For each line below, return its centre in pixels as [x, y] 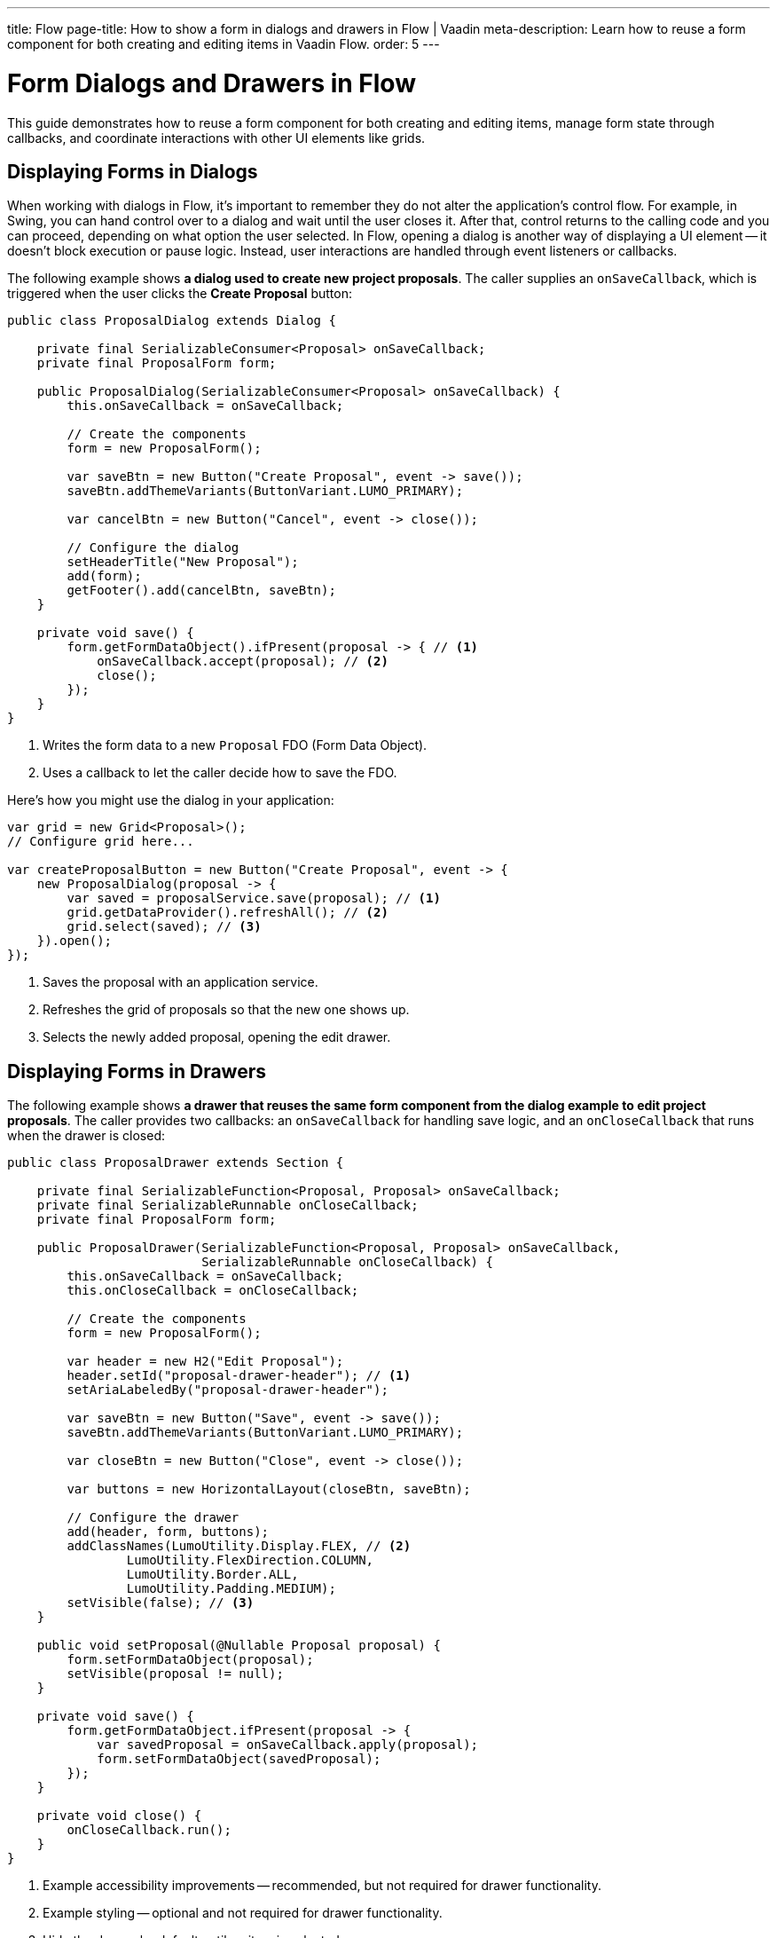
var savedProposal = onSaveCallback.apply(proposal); [288, 1745]
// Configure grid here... [101, 842]
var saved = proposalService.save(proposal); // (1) [254, 898]
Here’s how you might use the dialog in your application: [171, 800]
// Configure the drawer [153, 1518]
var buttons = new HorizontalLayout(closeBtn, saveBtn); [269, 1489]
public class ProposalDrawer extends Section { [176, 1163]
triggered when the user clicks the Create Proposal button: [180, 294]
